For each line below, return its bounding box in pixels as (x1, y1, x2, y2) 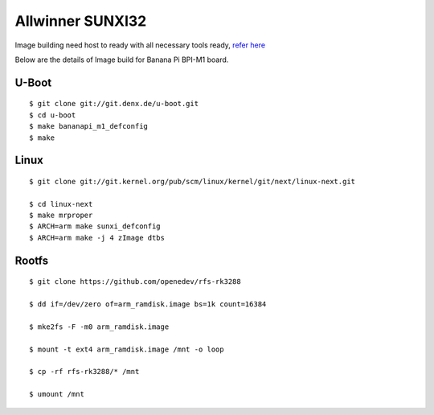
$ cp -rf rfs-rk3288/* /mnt (29, 367, 140, 376)
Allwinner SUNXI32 (14, 12, 147, 30)
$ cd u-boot (29, 110, 76, 120)
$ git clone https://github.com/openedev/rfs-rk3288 (29, 277, 241, 286)
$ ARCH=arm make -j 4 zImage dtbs (29, 233, 165, 242)
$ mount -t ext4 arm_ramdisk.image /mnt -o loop (29, 344, 224, 354)
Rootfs (14, 253, 49, 267)
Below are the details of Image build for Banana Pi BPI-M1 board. (14, 55, 229, 64)
